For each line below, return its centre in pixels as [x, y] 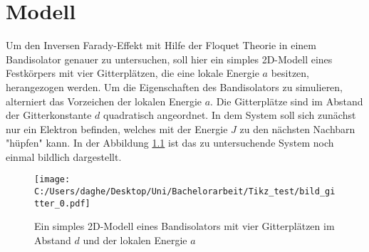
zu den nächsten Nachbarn [297, 128]
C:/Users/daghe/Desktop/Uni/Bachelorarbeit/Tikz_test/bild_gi [185, 192]
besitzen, [290, 73]
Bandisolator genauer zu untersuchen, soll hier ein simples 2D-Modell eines [169, 59]
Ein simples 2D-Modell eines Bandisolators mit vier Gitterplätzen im [184, 226]
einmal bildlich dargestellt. [64, 156]
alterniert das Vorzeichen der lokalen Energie [104, 101]
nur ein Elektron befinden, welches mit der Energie [117, 128]
